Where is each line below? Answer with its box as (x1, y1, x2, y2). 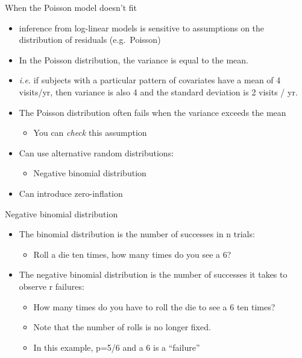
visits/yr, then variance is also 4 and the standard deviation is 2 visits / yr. (19, 85, 298, 98)
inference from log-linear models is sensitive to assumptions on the (19, 21, 265, 34)
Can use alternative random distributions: (19, 146, 174, 159)
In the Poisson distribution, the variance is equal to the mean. (19, 53, 248, 66)
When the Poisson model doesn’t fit (5, 1, 137, 13)
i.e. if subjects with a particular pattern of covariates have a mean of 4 (19, 74, 281, 86)
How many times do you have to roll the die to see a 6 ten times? (33, 300, 275, 313)
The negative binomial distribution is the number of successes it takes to (19, 268, 288, 281)
